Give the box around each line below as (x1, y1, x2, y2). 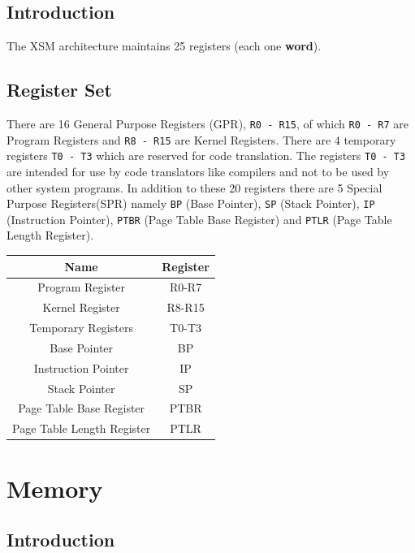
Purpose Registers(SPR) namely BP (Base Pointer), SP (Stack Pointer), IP (6, 195, 375, 212)
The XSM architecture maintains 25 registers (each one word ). (6, 37, 322, 54)
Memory (6, 471, 103, 504)
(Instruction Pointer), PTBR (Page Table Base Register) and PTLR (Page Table (6, 210, 392, 227)
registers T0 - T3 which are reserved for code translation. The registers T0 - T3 (6, 147, 406, 164)
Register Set (6, 77, 112, 102)
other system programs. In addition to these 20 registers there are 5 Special (6, 179, 383, 196)
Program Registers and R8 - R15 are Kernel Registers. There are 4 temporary (6, 131, 396, 148)
